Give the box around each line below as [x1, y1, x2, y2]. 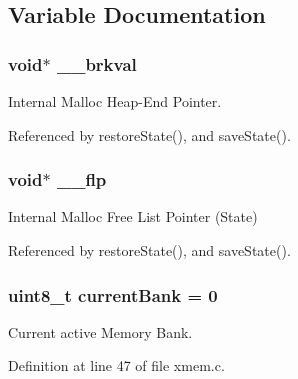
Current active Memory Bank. [8, 321, 193, 342]
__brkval [56, 51, 137, 76]
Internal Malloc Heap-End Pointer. [8, 91, 222, 111]
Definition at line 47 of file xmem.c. [8, 355, 225, 376]
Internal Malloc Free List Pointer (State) [8, 206, 258, 227]
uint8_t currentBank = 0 [8, 282, 218, 307]
